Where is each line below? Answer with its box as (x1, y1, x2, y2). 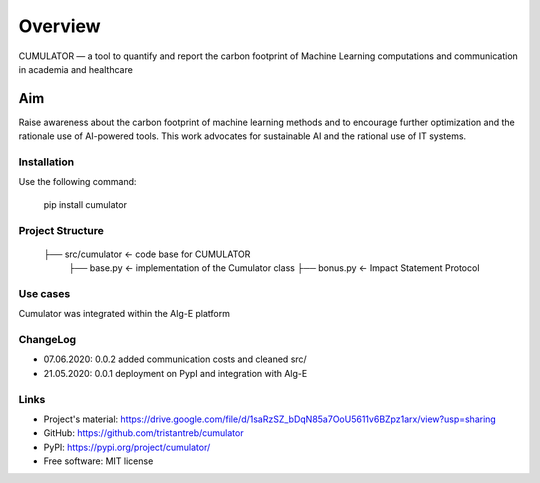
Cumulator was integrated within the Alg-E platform (18, 308, 230, 320)
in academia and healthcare (18, 63, 134, 75)
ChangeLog (18, 333, 77, 347)
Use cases (18, 286, 71, 300)
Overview (18, 15, 101, 37)
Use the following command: (18, 176, 137, 188)
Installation (18, 155, 75, 169)
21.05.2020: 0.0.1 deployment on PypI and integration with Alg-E (43, 367, 308, 379)
